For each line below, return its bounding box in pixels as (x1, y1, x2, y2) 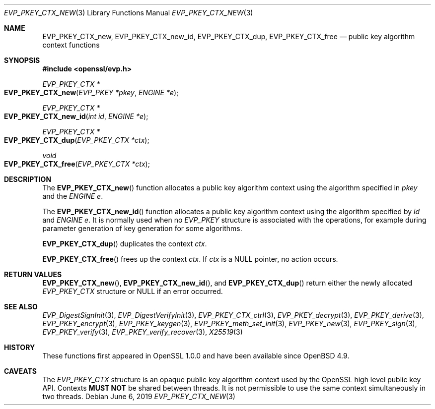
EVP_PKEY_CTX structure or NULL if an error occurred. (42, 287, 223, 295)
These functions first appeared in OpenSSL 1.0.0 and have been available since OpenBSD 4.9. (42, 351, 350, 360)
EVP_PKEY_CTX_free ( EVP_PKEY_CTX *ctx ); (4, 160, 150, 168)
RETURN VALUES (4, 270, 62, 279)
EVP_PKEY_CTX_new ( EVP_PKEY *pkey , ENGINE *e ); (4, 88, 179, 97)
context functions (42, 41, 100, 49)
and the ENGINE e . (42, 192, 103, 200)
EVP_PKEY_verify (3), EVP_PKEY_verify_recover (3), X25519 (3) (42, 328, 243, 336)
